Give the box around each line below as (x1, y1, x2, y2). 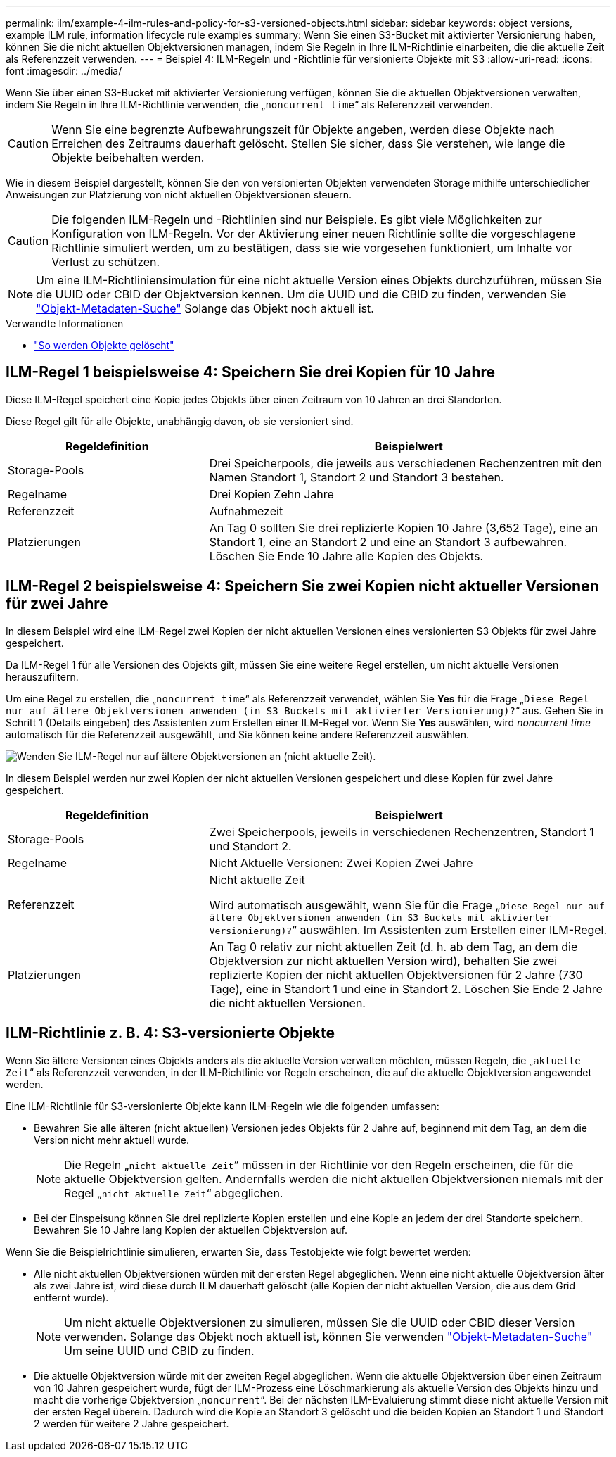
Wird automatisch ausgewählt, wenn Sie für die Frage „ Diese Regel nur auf (209, 897, 605, 912)
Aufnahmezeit (209, 503, 283, 518)
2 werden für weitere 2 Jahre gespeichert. (34, 1417, 229, 1430)
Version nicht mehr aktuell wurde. (34, 1133, 189, 1146)
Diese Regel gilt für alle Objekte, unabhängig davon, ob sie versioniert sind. (6, 415, 354, 427)
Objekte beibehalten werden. (51, 151, 205, 165)
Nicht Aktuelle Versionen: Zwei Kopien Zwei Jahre (209, 855, 473, 870)
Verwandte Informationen (6, 317, 124, 329)
